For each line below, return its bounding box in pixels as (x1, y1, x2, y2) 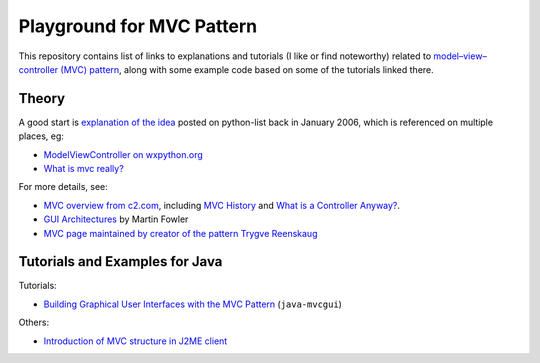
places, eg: (18, 130, 65, 142)
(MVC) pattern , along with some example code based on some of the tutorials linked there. (60, 63, 434, 75)
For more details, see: (18, 181, 109, 193)
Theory (18, 90, 66, 107)
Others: (18, 316, 50, 329)
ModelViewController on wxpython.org (43, 148, 204, 160)
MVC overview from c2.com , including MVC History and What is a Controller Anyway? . (43, 199, 400, 211)
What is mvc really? (43, 163, 124, 175)
